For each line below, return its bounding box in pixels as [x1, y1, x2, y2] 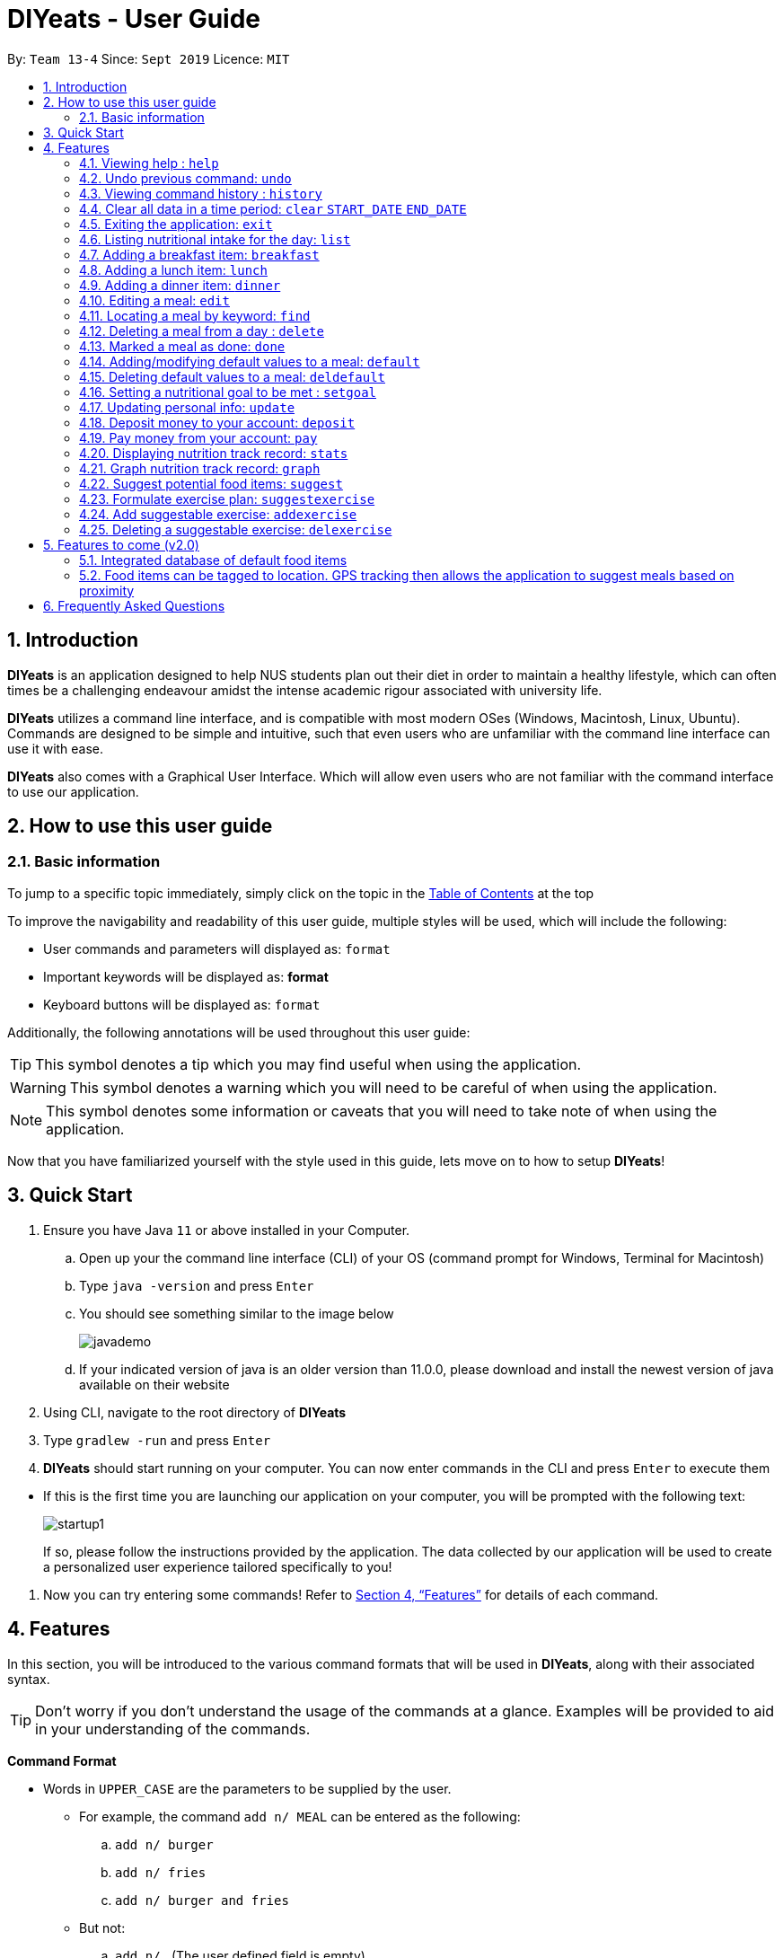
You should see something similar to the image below [79, 1305, 394, 1321]
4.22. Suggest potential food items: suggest [79, 475, 343, 491]
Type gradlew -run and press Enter [43, 1432, 271, 1448]
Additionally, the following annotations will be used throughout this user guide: [7, 1024, 471, 1040]
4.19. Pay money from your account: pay [79, 429, 318, 445]
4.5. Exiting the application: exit [79, 216, 273, 232]
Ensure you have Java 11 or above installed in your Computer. [43, 1222, 410, 1238]
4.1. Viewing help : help [79, 154, 219, 171]
